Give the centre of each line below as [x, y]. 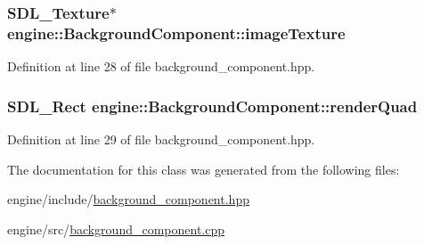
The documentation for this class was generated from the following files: [204, 169]
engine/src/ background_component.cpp [116, 229]
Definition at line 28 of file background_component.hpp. [161, 66]
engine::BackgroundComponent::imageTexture [176, 33]
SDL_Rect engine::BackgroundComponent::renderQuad [212, 106]
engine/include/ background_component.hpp [128, 199]
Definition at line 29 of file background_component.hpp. [161, 139]
